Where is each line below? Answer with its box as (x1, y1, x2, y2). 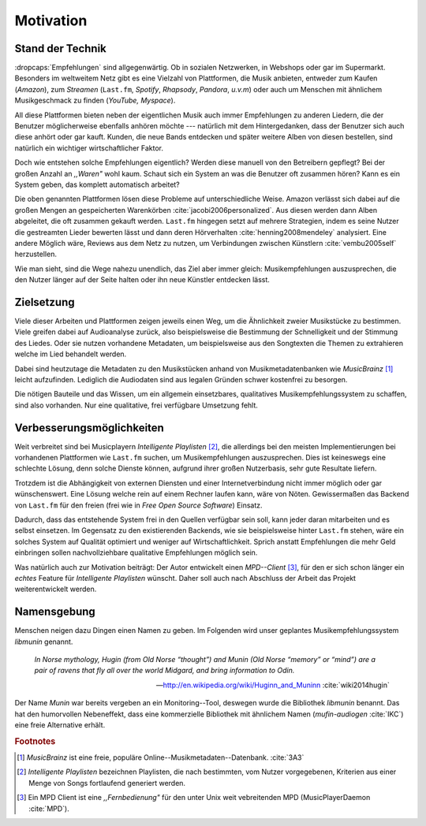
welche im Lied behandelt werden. (14, 349, 127, 359)
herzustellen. (14, 249, 57, 259)
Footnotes (14, 735, 56, 746)
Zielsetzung (14, 296, 75, 309)
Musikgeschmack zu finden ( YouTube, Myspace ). (14, 95, 176, 106)
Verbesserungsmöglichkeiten (14, 421, 165, 434)
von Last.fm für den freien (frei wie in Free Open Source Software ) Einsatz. (14, 500, 263, 510)
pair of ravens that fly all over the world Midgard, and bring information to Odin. (34, 666, 295, 675)
